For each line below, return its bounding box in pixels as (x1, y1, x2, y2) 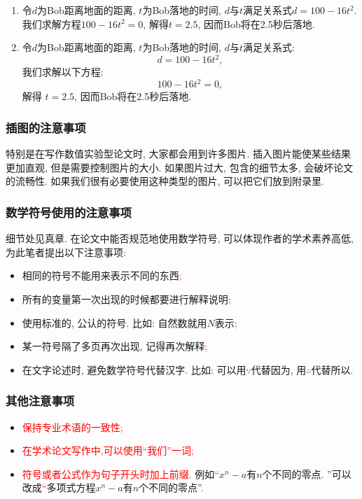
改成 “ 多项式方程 (22, 480, 96, 495)
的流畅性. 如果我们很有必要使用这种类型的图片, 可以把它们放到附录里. (6, 174, 324, 188)
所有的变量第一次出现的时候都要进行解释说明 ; (22, 291, 231, 306)
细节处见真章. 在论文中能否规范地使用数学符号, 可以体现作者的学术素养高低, (6, 231, 354, 246)
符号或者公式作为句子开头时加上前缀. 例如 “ (22, 466, 219, 481)
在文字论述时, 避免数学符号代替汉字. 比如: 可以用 (22, 362, 246, 377)
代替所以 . (311, 362, 354, 377)
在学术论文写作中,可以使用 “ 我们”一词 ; (22, 443, 194, 458)
